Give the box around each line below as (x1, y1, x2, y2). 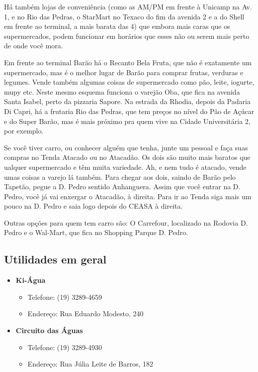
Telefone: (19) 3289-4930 (27, 342, 102, 352)
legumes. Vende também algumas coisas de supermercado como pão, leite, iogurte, (4, 77, 255, 87)
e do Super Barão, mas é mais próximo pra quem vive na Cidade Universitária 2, (4, 116, 251, 126)
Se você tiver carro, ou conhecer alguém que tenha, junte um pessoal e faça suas (4, 142, 248, 152)
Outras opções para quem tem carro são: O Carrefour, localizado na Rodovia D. (4, 217, 248, 228)
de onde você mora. (4, 40, 63, 51)
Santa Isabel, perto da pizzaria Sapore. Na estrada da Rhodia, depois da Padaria (4, 96, 251, 107)
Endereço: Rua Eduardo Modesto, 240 (27, 308, 144, 319)
